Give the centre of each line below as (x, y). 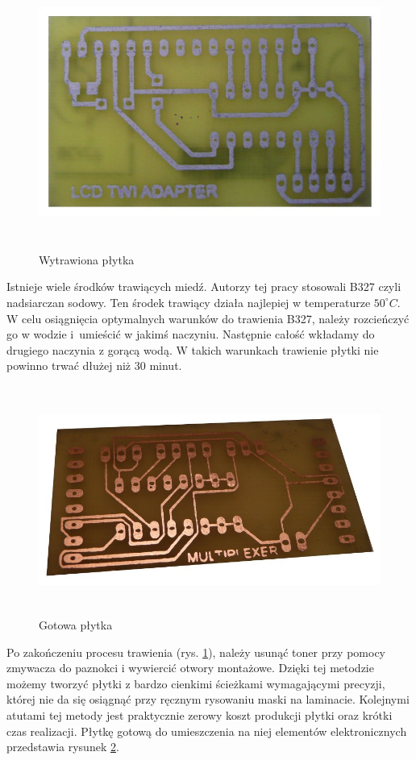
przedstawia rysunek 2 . (63, 747)
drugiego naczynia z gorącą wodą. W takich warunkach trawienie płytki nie (193, 349)
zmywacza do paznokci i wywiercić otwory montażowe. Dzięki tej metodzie (190, 668)
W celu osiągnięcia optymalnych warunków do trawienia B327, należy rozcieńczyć (208, 318)
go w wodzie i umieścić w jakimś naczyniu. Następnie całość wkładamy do (191, 334)
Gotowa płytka (76, 624)
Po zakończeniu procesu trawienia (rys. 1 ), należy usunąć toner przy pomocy (196, 652)
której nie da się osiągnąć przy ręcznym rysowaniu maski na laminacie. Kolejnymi (208, 699)
